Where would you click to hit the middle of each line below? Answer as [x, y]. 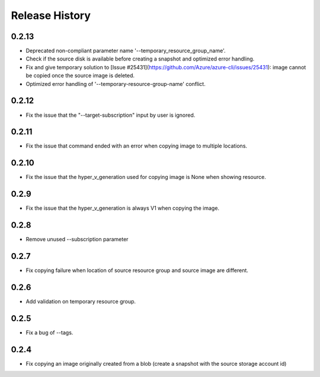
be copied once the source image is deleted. [80, 76]
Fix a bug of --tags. [49, 333]
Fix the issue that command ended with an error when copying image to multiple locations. [137, 146]
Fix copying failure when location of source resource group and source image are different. [137, 270]
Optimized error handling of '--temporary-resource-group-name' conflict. [116, 84]
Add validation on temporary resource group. [81, 301]
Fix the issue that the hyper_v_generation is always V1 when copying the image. [122, 208]
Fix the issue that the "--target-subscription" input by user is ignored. [111, 115]
